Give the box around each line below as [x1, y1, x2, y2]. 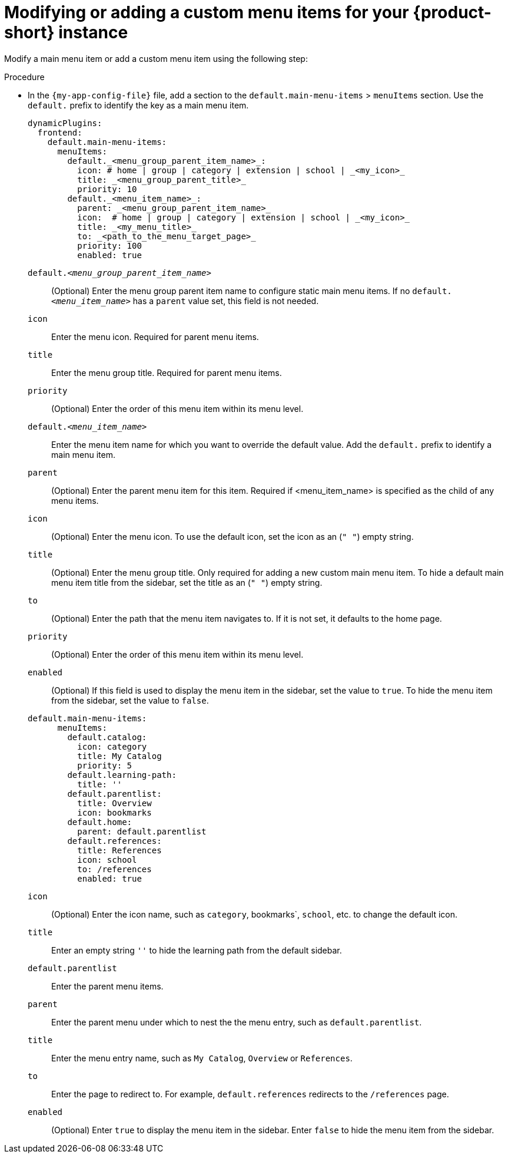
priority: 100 [77, 240, 142, 250]
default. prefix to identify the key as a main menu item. [28, 100, 249, 110]
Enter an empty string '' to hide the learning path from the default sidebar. [51, 945, 342, 955]
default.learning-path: [67, 770, 177, 780]
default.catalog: [67, 732, 147, 742]
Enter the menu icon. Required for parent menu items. [51, 331, 259, 342]
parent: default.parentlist [77, 826, 207, 836]
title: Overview [77, 798, 152, 808]
